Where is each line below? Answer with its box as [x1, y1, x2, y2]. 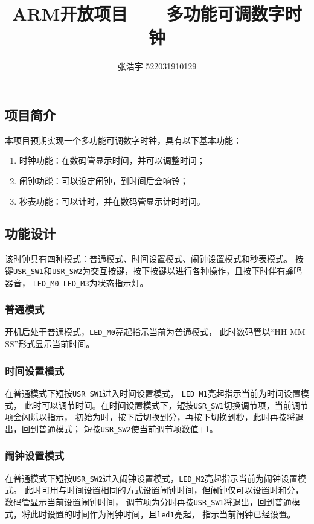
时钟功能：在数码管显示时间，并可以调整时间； [19, 154, 205, 167]
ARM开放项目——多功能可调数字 [12, 1, 285, 26]
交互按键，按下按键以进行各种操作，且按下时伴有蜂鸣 [91, 264, 303, 276]
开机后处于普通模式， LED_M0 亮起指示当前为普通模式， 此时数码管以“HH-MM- [5, 325, 309, 338]
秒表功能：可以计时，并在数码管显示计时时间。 [19, 194, 205, 207]
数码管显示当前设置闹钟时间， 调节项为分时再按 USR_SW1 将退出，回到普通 [5, 495, 292, 508]
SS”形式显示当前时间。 [5, 337, 95, 350]
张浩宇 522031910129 [117, 60, 197, 72]
